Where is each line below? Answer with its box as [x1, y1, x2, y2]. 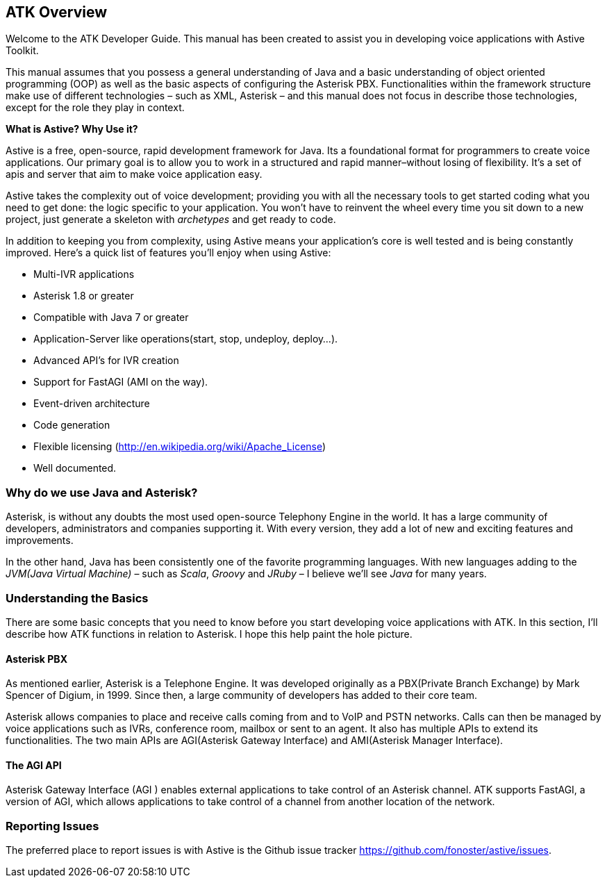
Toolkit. [6, 44, 39, 57]
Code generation [33, 419, 110, 431]
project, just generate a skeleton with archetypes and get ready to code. [6, 213, 336, 226]
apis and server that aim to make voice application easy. [6, 168, 263, 181]
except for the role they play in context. [6, 101, 185, 114]
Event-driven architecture [33, 397, 150, 410]
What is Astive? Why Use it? [6, 123, 138, 135]
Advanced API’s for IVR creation [33, 354, 179, 367]
